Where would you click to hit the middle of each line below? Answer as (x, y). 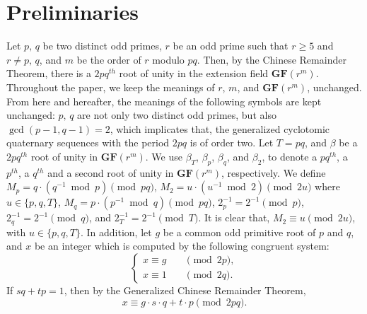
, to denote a (290, 156)
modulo (168, 59)
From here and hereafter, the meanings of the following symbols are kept (164, 101)
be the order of (109, 59)
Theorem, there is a (49, 73)
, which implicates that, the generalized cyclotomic (220, 128)
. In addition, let (116, 232)
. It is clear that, (234, 217)
